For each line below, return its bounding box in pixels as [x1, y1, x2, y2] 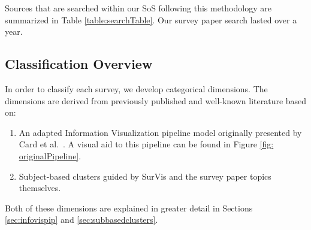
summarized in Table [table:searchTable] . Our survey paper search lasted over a [5, 13, 297, 26]
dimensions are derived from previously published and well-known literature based [5, 94, 307, 107]
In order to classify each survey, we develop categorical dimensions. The [5, 82, 268, 95]
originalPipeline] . [19, 149, 81, 162]
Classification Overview [5, 55, 153, 73]
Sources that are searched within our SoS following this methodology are [5, 2, 271, 14]
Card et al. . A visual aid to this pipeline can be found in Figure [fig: [19, 138, 274, 150]
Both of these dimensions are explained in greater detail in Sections [5, 201, 253, 214]
